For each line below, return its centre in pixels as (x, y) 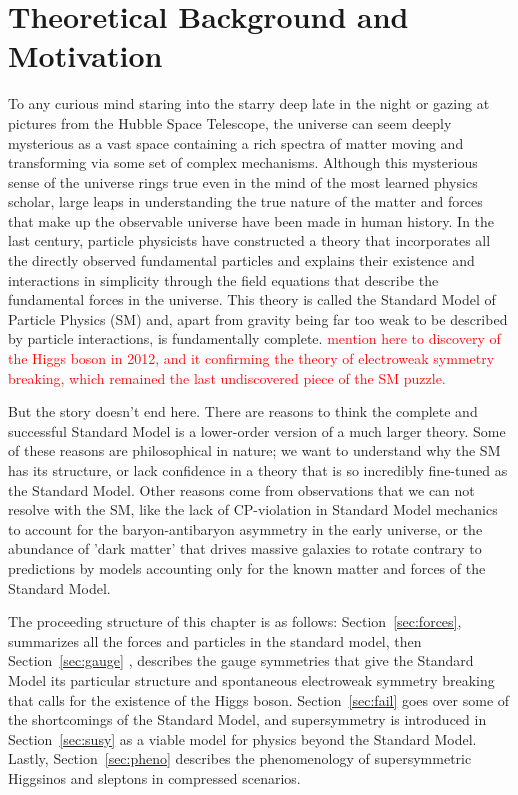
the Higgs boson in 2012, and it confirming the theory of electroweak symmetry (251, 358)
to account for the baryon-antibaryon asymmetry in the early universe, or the (245, 528)
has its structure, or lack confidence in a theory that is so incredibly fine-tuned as (258, 470)
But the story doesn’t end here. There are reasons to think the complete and (243, 411)
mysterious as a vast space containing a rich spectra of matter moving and (236, 142)
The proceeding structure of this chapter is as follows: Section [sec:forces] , (235, 621)
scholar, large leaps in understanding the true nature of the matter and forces (245, 201)
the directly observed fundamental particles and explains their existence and (241, 260)
